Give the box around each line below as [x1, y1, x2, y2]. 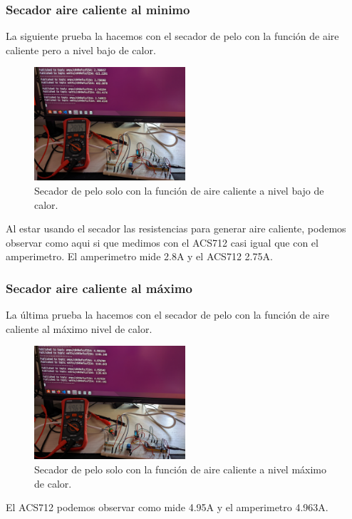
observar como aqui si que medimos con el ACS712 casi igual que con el [6, 235, 319, 250]
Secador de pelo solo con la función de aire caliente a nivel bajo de [34, 183, 324, 197]
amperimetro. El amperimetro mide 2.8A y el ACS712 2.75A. [6, 249, 273, 264]
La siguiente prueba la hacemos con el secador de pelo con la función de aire [6, 29, 339, 43]
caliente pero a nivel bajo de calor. [6, 42, 156, 57]
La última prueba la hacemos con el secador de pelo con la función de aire [6, 307, 329, 322]
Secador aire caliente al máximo [6, 279, 192, 297]
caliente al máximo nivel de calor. [6, 321, 152, 336]
